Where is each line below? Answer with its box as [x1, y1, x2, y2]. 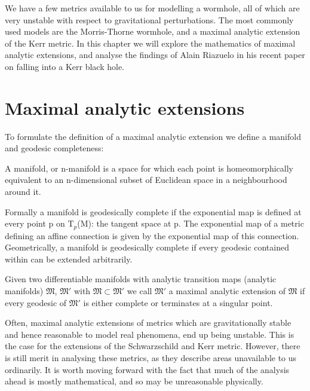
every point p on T [5, 217, 74, 230]
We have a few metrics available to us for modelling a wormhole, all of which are [5, 2, 300, 14]
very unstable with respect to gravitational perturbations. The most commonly [5, 13, 294, 26]
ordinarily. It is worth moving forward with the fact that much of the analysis [5, 363, 290, 375]
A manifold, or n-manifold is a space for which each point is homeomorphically [5, 161, 293, 174]
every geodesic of [5, 296, 67, 308]
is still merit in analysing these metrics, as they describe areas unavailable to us [5, 352, 297, 364]
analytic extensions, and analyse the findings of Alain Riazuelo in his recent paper [5, 48, 305, 61]
